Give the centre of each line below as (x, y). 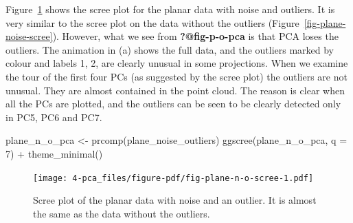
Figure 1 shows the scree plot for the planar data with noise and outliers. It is (170, 9)
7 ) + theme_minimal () (54, 153)
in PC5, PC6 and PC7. (54, 117)
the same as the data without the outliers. (122, 213)
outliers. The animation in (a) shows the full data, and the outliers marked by (170, 49)
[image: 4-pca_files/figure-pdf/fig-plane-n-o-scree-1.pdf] (173, 178)
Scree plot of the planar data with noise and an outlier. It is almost (175, 200)
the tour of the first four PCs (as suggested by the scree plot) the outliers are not (176, 76)
